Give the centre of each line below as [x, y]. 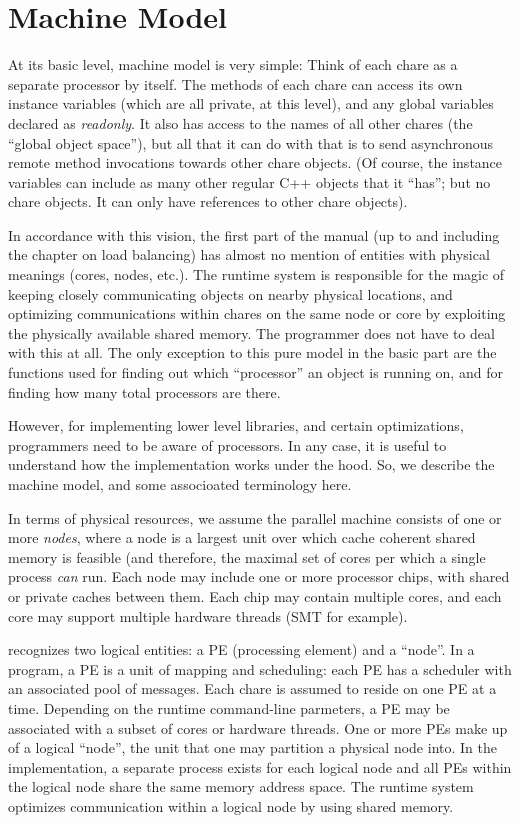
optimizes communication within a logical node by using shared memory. [231, 805]
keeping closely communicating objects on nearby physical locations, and [230, 293]
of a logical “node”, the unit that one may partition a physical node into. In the [252, 747]
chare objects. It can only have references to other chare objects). [208, 201]
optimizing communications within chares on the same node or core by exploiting [257, 313]
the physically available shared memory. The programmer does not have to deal [251, 332]
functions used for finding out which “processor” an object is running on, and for [255, 372]
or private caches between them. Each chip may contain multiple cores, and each [255, 595]
